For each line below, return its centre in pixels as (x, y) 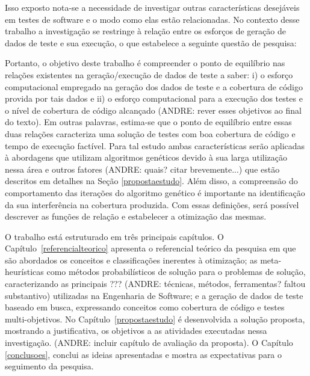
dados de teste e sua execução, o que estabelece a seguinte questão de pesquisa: (151, 42)
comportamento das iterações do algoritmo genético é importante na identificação (155, 192)
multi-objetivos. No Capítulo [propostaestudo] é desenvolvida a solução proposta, (155, 319)
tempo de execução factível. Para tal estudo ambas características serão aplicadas (155, 145)
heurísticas (24, 272)
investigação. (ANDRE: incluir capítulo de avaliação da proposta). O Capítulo (149, 343)
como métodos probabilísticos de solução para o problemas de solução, (176, 272)
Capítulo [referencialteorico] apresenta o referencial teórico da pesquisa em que (150, 248)
